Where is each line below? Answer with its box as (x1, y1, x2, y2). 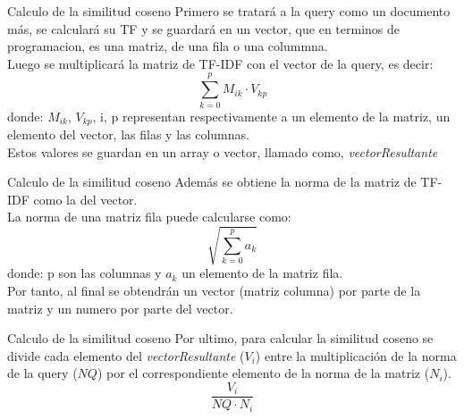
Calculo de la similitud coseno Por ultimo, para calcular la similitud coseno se (7, 329, 434, 348)
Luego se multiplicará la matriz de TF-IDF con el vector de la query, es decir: (7, 54, 434, 72)
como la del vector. (33, 189, 138, 208)
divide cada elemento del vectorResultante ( (7, 346, 245, 365)
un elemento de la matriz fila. (181, 264, 343, 282)
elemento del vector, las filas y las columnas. (7, 124, 249, 143)
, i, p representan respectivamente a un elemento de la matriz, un (92, 106, 451, 125)
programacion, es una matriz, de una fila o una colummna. (7, 37, 328, 55)
